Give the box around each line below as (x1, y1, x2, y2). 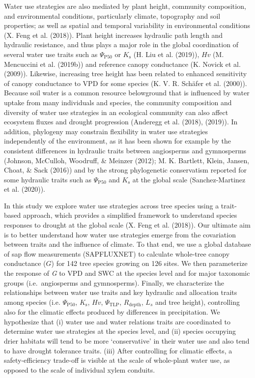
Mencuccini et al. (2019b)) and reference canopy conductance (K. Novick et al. (4, 58, 241, 69)
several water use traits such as (4, 49, 98, 59)
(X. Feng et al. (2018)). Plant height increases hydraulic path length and (4, 29, 223, 40)
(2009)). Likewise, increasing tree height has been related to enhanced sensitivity (4, 68, 247, 79)
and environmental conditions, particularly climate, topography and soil (4, 10, 221, 21)
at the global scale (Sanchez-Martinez (132, 174, 246, 184)
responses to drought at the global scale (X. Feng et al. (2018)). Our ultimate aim (4, 220, 251, 230)
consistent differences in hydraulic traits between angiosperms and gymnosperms (4, 145, 247, 155)
